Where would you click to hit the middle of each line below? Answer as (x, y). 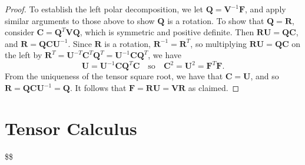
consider (19, 32)
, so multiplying (219, 43)
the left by (24, 55)
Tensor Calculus (71, 128)
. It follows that (98, 88)
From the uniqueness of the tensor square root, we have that (114, 76)
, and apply (266, 9)
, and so (265, 76)
